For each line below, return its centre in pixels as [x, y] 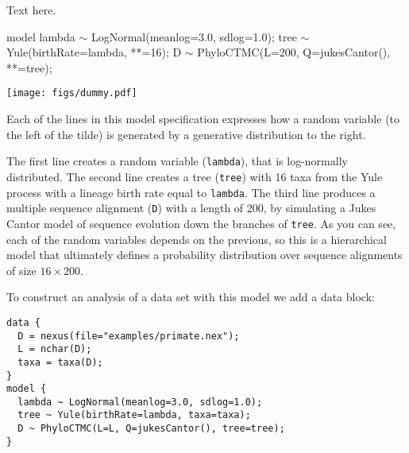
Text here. [31, 10]
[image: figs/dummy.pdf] [72, 93]
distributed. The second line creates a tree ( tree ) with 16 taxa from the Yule [195, 176]
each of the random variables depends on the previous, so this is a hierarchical [197, 239]
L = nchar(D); [55, 349]
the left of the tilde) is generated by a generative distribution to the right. [186, 134]
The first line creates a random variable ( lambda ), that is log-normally [177, 161]
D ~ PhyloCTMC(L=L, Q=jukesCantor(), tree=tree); [151, 429]
